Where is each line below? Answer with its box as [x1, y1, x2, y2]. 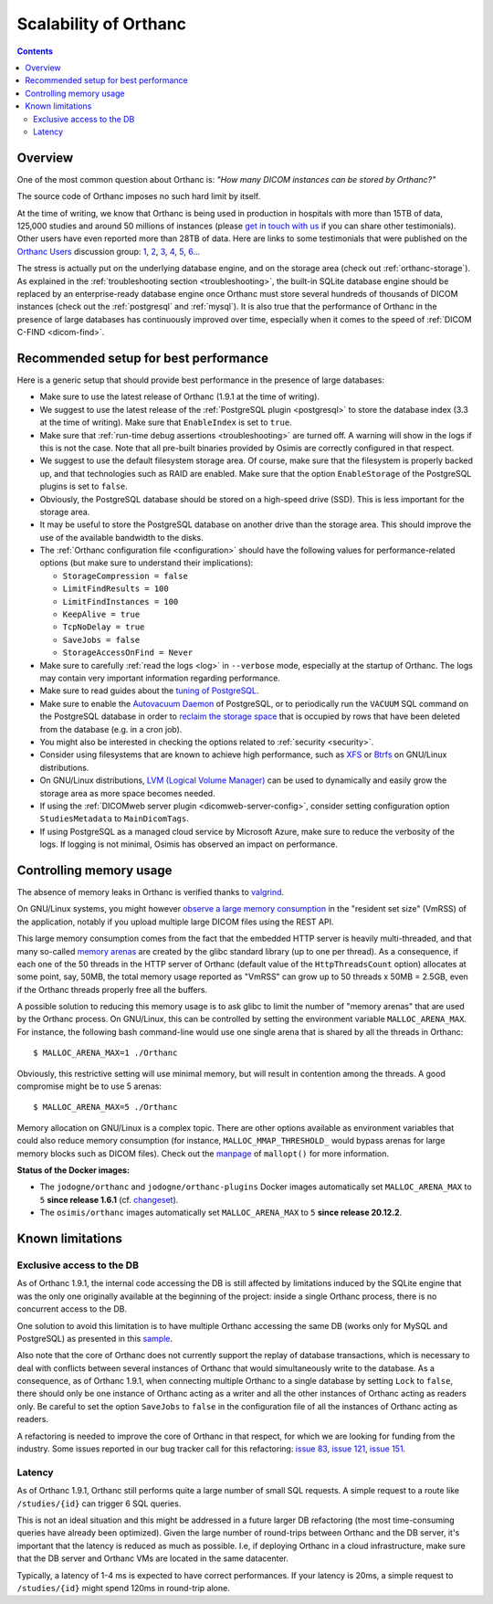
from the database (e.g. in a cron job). [39, 723, 183, 734]
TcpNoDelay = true [62, 622, 145, 632]
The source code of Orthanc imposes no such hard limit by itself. [16, 191, 261, 202]
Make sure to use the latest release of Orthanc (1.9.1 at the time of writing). [39, 391, 320, 402]
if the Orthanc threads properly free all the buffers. [16, 984, 208, 995]
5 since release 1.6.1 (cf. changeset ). [39, 1194, 179, 1205]
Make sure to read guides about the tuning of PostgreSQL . [39, 685, 259, 696]
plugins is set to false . [39, 480, 128, 492]
